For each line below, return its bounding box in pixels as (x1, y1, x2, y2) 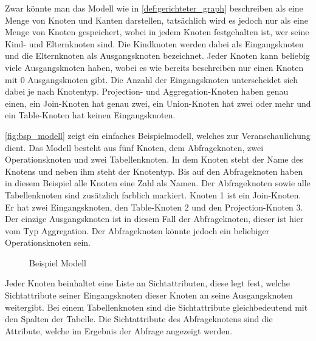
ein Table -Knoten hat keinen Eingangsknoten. (5, 109, 176, 121)
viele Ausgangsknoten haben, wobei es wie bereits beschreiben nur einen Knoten (5, 61, 304, 73)
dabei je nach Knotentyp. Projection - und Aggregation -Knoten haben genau (5, 85, 289, 98)
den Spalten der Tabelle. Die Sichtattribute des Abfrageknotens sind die (5, 312, 273, 325)
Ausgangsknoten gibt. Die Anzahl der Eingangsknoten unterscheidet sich (27, 73, 298, 86)
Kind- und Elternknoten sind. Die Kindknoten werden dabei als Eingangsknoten (5, 37, 304, 50)
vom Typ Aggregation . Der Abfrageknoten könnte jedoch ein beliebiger (5, 224, 270, 237)
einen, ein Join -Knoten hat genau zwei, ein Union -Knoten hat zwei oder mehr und (5, 96, 311, 109)
